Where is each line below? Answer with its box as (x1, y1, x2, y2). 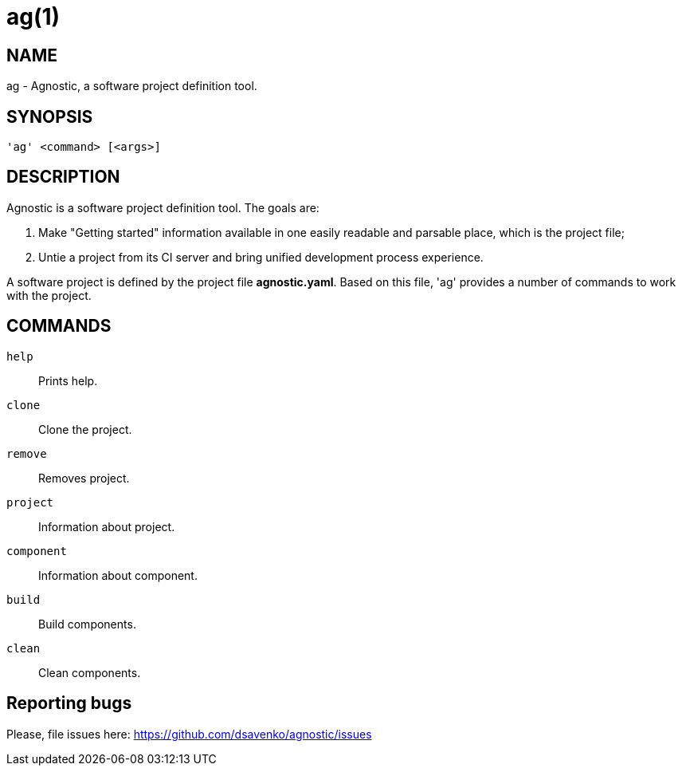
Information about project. (38, 519, 175, 534)
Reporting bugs (6, 693, 132, 714)
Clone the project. (38, 422, 132, 436)
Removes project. (38, 471, 130, 485)
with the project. (6, 288, 92, 302)
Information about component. (38, 568, 198, 582)
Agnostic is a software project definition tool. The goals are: (6, 200, 319, 215)
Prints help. (38, 373, 98, 388)
